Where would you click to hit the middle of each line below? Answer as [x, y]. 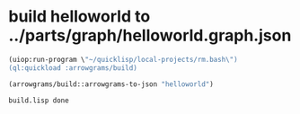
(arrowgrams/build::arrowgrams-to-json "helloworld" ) [111, 84]
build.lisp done [39, 101]
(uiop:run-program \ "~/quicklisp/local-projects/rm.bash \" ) [124, 59]
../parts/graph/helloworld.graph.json [150, 35]
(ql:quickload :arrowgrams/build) [73, 68]
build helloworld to [79, 17]
